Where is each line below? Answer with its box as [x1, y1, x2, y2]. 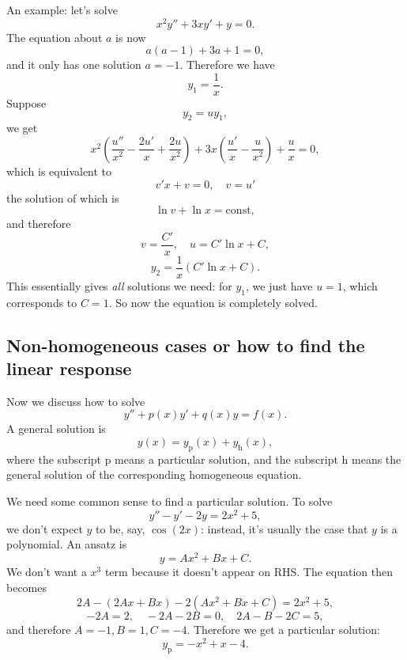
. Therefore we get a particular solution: [187, 621, 380, 638]
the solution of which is [6, 189, 119, 206]
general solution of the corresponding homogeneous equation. [6, 466, 302, 483]
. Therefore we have [179, 56, 275, 73]
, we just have [246, 277, 313, 294]
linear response [6, 355, 132, 380]
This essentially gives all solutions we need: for [6, 277, 232, 294]
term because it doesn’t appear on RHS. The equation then [104, 563, 393, 579]
